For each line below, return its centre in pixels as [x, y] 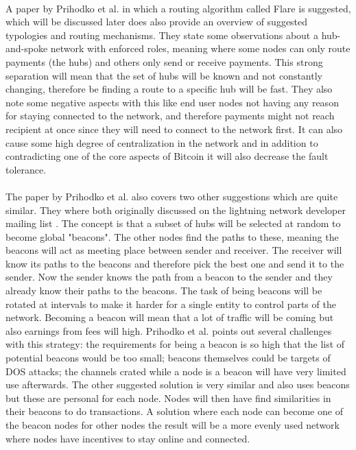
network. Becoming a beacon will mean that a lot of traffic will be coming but [170, 317]
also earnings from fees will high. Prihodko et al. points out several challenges [169, 330]
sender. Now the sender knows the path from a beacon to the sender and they [169, 277]
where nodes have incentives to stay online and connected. [128, 438]
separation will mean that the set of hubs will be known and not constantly [164, 75]
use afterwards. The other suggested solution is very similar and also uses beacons [178, 384]
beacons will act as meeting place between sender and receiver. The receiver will [174, 250]
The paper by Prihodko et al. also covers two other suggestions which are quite [172, 196]
